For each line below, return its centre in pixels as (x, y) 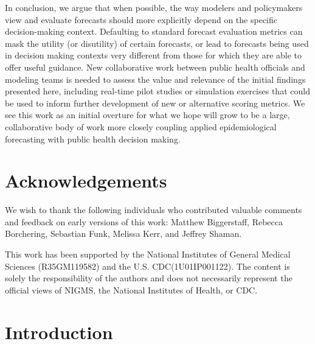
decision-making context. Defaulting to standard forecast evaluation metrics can (154, 31)
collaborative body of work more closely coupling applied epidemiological (141, 126)
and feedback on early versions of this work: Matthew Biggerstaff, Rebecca (144, 221)
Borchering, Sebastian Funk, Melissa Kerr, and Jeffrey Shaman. (123, 233)
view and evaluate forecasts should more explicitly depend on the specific (141, 19)
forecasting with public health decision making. (93, 139)
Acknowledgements (86, 181)
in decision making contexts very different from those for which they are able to (154, 55)
